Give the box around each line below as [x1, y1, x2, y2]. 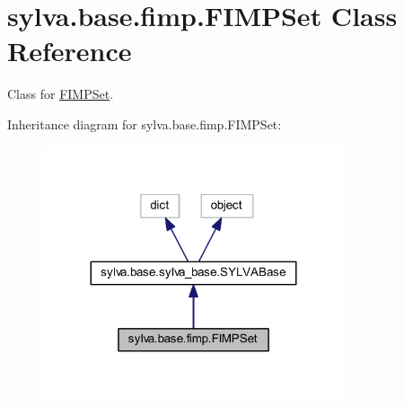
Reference [7, 32, 132, 69]
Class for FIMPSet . [7, 84, 114, 103]
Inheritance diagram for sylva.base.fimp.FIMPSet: [7, 114, 282, 133]
